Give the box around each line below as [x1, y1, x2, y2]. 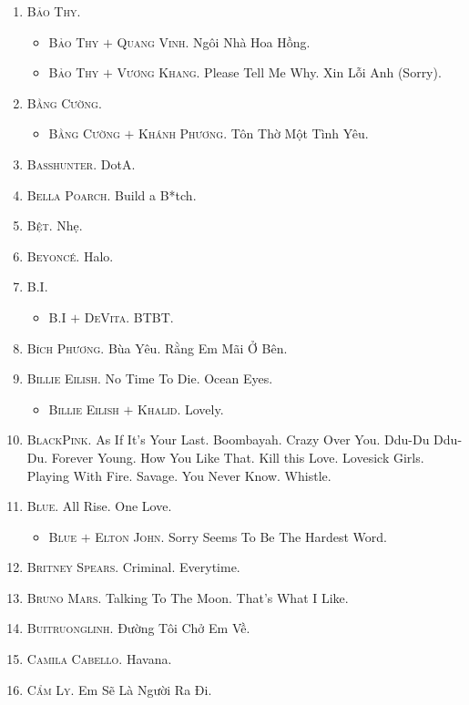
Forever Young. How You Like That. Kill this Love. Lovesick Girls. [51, 447, 424, 466]
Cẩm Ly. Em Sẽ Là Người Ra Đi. [26, 679, 212, 699]
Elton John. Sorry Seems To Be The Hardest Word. [95, 526, 388, 546]
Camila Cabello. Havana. [26, 649, 172, 669]
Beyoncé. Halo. [26, 246, 114, 265]
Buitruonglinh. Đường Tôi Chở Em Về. [26, 618, 250, 638]
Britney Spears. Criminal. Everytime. [26, 557, 240, 577]
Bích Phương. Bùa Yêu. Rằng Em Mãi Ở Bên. [26, 338, 288, 357]
